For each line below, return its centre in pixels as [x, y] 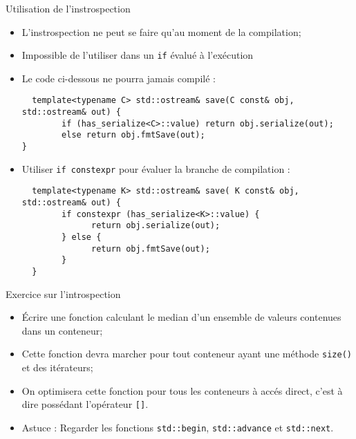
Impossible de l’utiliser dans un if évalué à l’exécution [138, 55]
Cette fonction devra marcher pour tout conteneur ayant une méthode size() [187, 354]
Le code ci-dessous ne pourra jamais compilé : [119, 78]
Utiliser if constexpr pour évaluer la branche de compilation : [156, 168]
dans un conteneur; [62, 330]
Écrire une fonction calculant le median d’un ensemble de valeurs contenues [181, 317]
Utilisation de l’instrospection [68, 8]
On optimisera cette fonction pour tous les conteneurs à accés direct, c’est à [182, 390]
